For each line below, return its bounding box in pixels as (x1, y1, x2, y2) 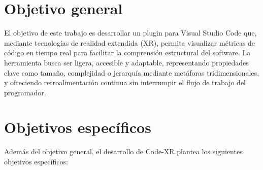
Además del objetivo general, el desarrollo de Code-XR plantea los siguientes (4, 146, 243, 157)
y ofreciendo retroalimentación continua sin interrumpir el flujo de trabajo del (4, 77, 246, 88)
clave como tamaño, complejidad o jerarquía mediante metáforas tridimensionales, (4, 67, 259, 78)
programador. (4, 87, 46, 97)
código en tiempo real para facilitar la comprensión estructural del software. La (4, 47, 251, 58)
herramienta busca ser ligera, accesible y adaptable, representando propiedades (4, 57, 249, 67)
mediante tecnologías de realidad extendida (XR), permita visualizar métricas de (4, 37, 255, 48)
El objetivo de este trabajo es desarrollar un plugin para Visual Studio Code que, (4, 27, 257, 38)
